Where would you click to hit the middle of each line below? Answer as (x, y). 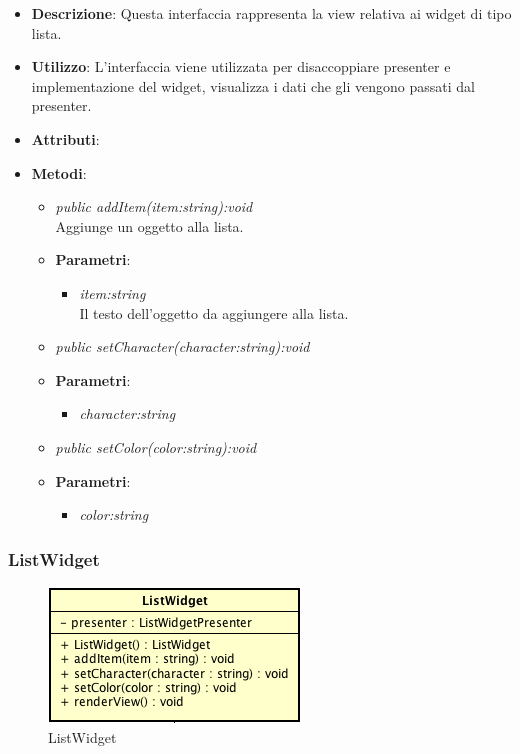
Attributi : (65, 138)
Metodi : (59, 172)
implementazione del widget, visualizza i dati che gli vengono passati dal (253, 85)
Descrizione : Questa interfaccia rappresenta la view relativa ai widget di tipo (271, 13)
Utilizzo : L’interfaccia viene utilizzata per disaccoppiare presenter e (241, 66)
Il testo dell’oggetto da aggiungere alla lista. (214, 312)
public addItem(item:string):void (154, 206)
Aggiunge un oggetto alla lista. (149, 225)
